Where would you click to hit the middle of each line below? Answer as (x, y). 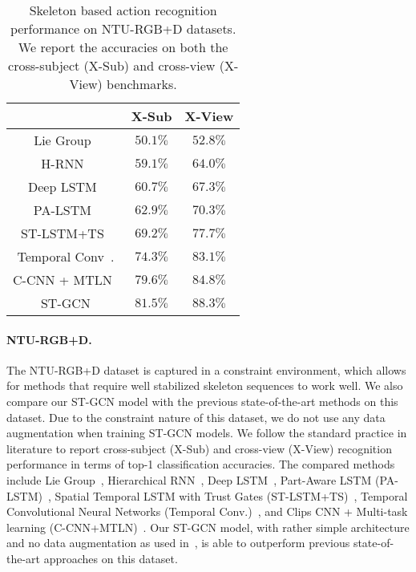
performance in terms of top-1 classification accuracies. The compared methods (201, 464)
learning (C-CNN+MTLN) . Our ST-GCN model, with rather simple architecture (208, 527)
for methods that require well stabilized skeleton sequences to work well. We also (205, 385)
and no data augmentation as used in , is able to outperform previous (178, 543)
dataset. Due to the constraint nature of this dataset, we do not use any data (196, 417)
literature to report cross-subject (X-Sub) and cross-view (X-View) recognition (199, 448)
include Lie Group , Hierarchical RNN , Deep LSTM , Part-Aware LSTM (189, 479)
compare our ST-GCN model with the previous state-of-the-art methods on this (202, 401)
